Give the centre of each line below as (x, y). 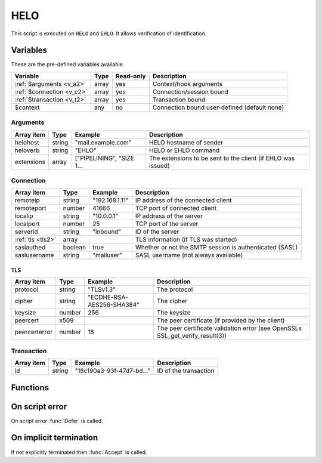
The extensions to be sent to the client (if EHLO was (222, 158)
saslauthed (30, 248)
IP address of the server (169, 216)
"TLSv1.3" (101, 289)
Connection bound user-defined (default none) (218, 107)
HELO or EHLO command (185, 150)
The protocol (175, 289)
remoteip (27, 200)
